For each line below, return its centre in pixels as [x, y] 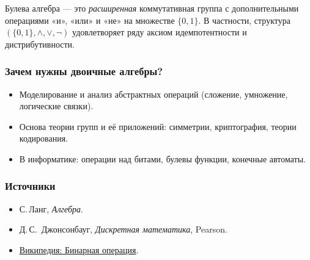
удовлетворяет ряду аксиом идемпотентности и [160, 32]
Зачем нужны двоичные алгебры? [84, 71]
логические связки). [56, 106]
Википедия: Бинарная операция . [79, 249]
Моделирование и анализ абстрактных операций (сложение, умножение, [153, 94]
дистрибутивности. [40, 44]
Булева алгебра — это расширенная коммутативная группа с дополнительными [152, 8]
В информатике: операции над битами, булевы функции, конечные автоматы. [162, 158]
